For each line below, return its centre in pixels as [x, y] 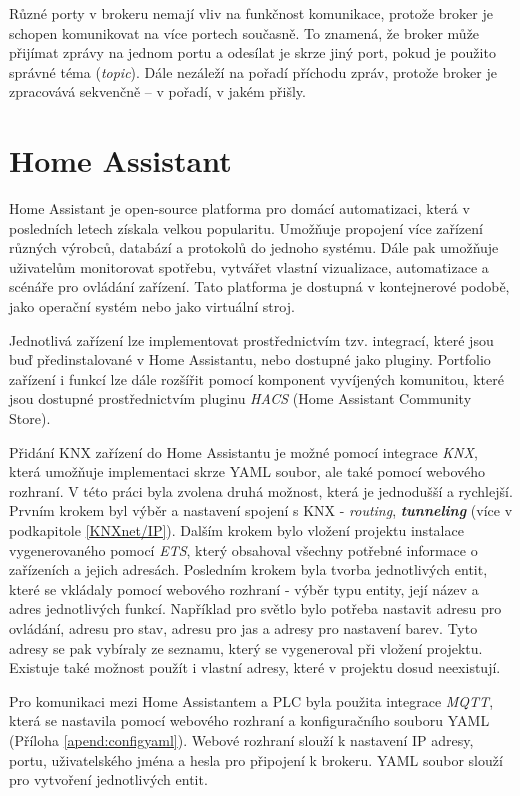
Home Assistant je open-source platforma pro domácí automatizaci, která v [239, 208]
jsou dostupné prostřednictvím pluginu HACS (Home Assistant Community [240, 398]
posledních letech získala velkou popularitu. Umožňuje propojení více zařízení [246, 227]
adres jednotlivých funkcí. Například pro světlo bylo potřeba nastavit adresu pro [255, 608]
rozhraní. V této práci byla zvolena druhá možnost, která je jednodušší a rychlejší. [261, 490]
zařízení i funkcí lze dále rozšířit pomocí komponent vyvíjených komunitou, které [256, 378]
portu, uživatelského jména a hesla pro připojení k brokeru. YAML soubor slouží [256, 759]
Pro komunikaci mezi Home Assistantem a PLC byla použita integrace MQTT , [251, 700]
